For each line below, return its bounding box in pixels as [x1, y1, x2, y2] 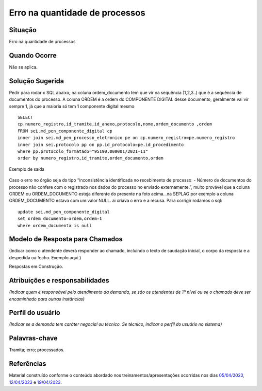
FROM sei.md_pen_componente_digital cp [17, 128, 113, 134]
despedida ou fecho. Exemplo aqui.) [9, 254, 82, 260]
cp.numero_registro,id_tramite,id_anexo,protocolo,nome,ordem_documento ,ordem [17, 122, 212, 127]
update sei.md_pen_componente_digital [17, 209, 110, 214]
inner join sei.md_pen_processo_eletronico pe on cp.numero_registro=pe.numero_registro [17, 135, 235, 141]
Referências [9, 360, 47, 368]
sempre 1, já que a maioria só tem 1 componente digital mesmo [9, 103, 134, 109]
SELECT [17, 115, 33, 120]
